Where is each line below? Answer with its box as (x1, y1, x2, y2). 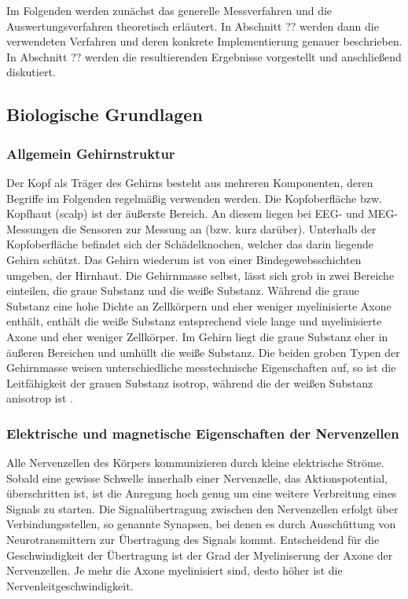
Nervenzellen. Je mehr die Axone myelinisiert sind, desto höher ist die (6, 562, 343, 579)
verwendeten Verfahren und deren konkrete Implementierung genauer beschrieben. (6, 33, 402, 50)
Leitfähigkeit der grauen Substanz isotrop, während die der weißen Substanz (6, 374, 373, 391)
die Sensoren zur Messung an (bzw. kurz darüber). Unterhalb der (62, 220, 377, 237)
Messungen (6, 220, 59, 237)
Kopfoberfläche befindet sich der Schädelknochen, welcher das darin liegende (6, 236, 373, 252)
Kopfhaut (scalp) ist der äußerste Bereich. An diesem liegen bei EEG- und (6, 205, 365, 222)
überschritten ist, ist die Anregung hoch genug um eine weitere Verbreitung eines (6, 485, 397, 502)
